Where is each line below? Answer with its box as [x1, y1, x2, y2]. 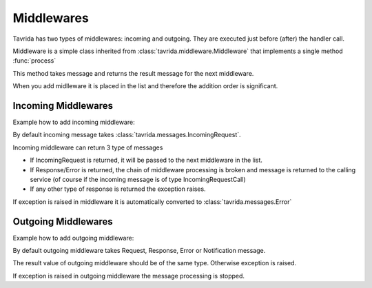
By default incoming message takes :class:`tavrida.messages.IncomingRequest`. [12, 131, 241, 139]
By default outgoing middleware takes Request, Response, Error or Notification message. [12, 247, 266, 255]
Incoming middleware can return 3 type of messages [12, 143, 163, 152]
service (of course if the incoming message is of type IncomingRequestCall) [30, 175, 246, 183]
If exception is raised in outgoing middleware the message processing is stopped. [12, 271, 245, 280]
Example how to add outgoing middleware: [12, 234, 134, 242]
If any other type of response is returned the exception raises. [30, 185, 206, 193]
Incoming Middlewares [12, 100, 114, 112]
